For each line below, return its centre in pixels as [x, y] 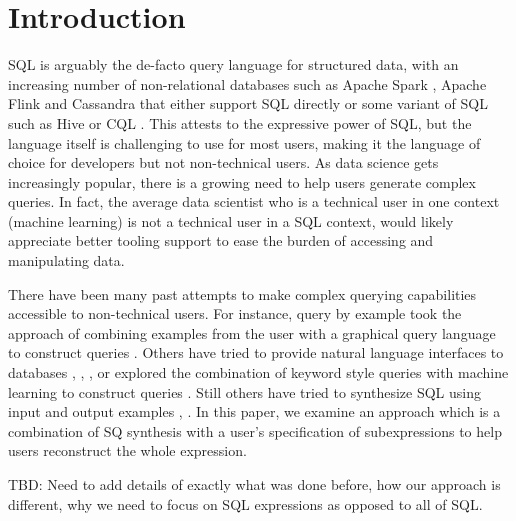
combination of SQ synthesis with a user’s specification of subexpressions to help [255, 430]
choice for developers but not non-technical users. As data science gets [223, 162]
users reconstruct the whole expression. [127, 450]
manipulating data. [66, 260]
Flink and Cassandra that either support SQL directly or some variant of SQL [248, 103]
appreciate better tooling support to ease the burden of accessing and [221, 240]
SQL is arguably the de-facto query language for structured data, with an [233, 64]
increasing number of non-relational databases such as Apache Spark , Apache [247, 83]
